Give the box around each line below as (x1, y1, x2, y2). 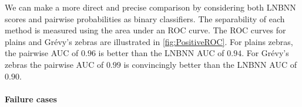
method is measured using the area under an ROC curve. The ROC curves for (5, 24, 286, 36)
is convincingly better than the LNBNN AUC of (123, 58, 297, 70)
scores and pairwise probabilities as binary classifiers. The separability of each (5, 12, 285, 25)
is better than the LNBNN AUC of (98, 47, 224, 59)
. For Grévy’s (241, 47, 289, 59)
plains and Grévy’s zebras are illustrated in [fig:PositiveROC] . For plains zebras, (5, 35, 293, 47)
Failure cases (5, 92, 57, 105)
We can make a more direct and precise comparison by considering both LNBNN (5, 1, 296, 13)
